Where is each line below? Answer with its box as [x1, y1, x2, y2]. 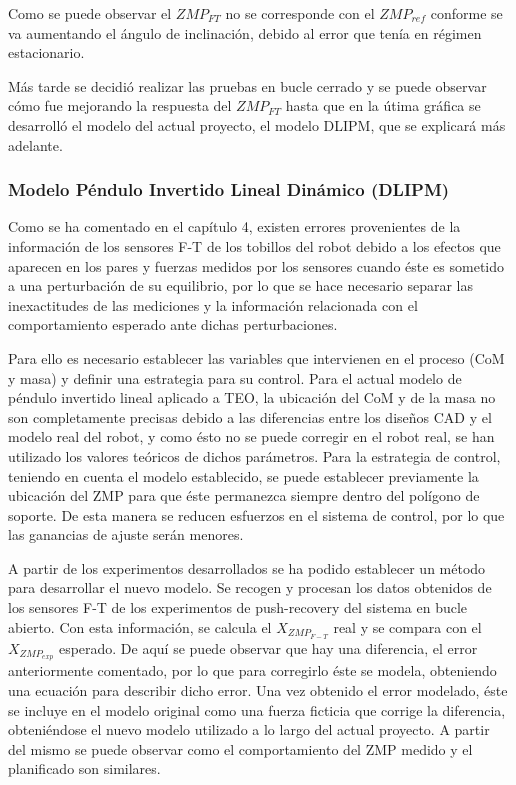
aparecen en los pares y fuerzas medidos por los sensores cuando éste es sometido [8, 255, 505, 276]
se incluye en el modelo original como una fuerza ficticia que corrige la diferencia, [8, 699, 506, 720]
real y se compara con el [333, 616, 482, 637]
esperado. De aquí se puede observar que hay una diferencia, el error [58, 637, 478, 658]
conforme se [430, 3, 503, 23]
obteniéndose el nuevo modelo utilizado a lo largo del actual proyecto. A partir [8, 719, 490, 740]
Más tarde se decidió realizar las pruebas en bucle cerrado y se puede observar [8, 75, 487, 96]
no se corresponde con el [225, 3, 375, 23]
